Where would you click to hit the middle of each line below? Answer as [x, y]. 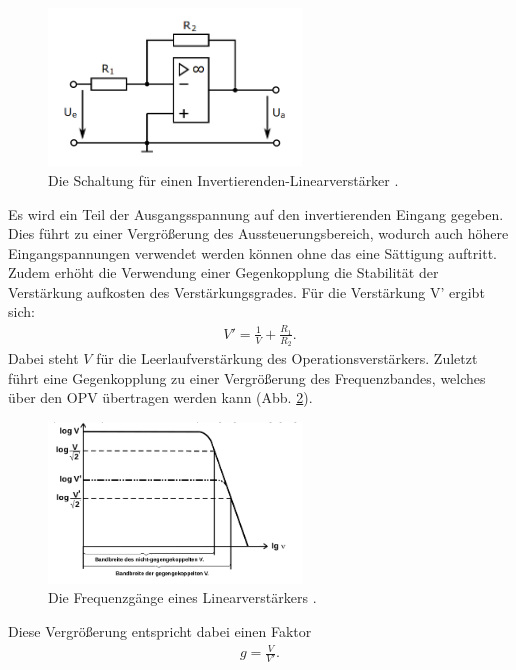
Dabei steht [43, 358]
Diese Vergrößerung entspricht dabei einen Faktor [160, 631]
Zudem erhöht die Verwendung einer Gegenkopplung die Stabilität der [223, 272]
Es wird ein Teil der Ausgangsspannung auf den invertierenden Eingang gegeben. [256, 213]
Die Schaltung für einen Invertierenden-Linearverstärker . [223, 179]
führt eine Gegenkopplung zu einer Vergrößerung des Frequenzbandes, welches [247, 377]
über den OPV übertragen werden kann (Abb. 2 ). [160, 397]
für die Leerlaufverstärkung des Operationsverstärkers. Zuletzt [287, 358]
